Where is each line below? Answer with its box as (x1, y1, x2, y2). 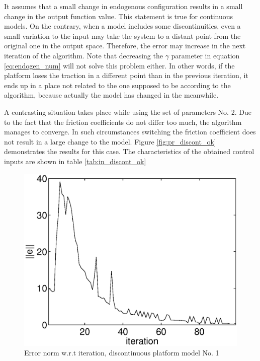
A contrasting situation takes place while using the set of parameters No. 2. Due (4, 106, 251, 117)
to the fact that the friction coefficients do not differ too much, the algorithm (4, 116, 242, 127)
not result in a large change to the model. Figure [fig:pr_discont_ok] (4, 136, 216, 147)
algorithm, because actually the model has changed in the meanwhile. (4, 90, 219, 100)
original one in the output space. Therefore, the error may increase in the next (4, 40, 246, 51)
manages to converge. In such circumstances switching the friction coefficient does (4, 126, 256, 137)
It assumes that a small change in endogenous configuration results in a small (4, 1, 243, 11)
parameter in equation (171, 50, 240, 60)
